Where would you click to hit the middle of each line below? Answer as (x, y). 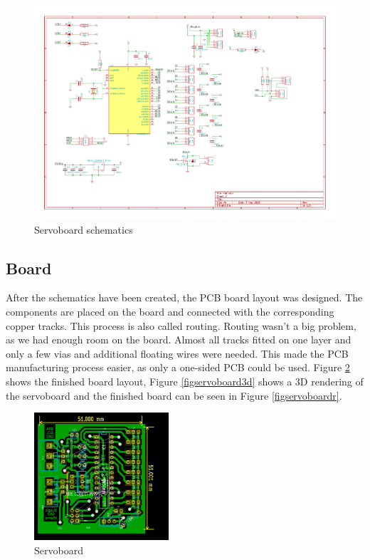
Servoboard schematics (84, 229)
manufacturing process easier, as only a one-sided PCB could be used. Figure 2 (178, 367)
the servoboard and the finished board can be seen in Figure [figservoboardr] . (174, 395)
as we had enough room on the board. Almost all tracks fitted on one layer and (179, 339)
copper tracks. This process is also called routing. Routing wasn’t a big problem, (181, 325)
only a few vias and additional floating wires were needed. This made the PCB (177, 353)
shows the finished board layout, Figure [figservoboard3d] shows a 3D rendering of (185, 382)
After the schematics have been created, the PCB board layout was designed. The (184, 297)
